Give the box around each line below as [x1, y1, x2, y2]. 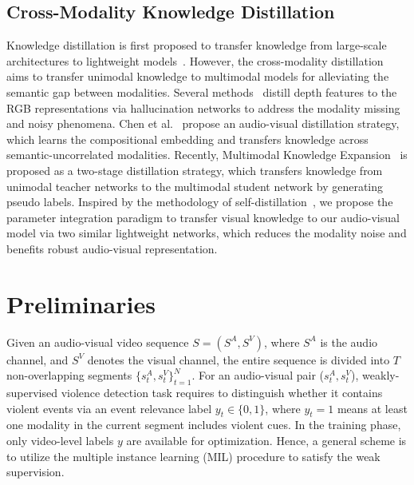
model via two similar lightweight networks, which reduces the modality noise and [6, 225, 407, 241]
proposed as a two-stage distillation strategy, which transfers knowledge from [6, 161, 383, 178]
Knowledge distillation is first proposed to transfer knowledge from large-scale [6, 37, 387, 54]
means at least [337, 400, 408, 416]
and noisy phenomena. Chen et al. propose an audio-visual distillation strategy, [6, 115, 400, 132]
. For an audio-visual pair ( [191, 367, 325, 384]
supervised [6, 384, 57, 401]
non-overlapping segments [6, 367, 132, 384]
